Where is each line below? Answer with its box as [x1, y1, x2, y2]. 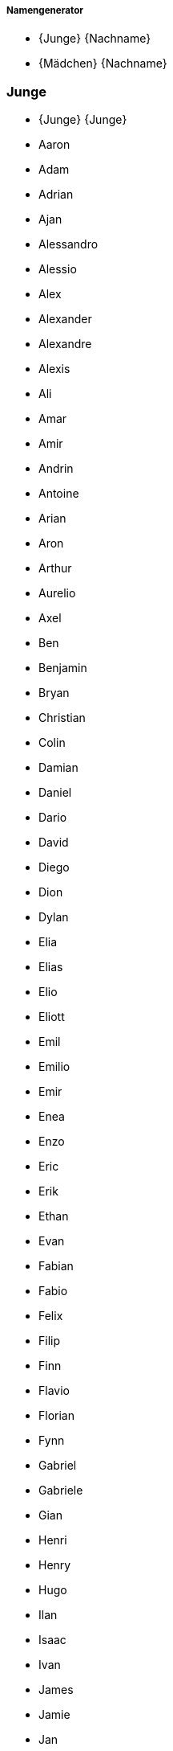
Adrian [38, 187, 74, 202]
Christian [38, 711, 86, 725]
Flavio [38, 1384, 70, 1398]
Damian [38, 761, 78, 775]
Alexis [38, 362, 70, 376]
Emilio [38, 1060, 70, 1074]
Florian [38, 1409, 74, 1423]
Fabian [38, 1259, 74, 1273]
